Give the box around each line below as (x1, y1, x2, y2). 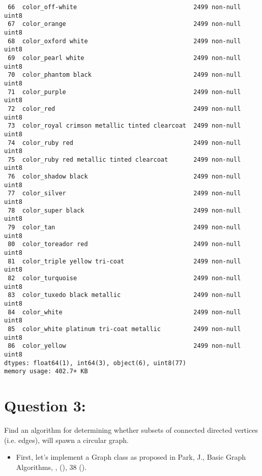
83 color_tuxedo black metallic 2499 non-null (8, 291, 241, 299)
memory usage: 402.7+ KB (4, 368, 88, 375)
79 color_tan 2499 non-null (8, 224, 241, 231)
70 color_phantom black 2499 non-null (8, 71, 241, 79)
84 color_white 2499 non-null (8, 308, 241, 316)
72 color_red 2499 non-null (8, 105, 241, 112)
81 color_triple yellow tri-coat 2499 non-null (8, 257, 241, 265)
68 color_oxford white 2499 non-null (8, 37, 241, 45)
